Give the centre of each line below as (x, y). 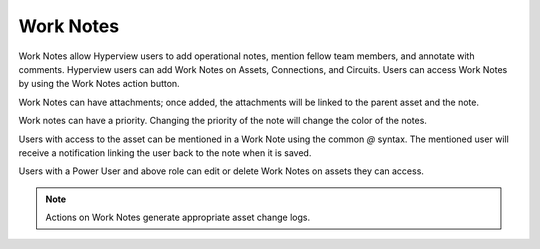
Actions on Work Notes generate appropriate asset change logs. (177, 217)
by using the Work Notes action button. (99, 84)
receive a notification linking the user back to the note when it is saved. (165, 152)
